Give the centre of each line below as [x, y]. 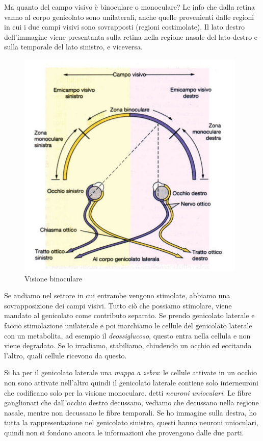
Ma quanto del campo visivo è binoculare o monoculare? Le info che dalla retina [129, 7]
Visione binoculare [53, 278]
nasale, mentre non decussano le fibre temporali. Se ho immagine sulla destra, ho [130, 412]
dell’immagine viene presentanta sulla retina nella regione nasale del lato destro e [131, 36]
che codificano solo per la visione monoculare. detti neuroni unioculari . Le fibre [128, 392]
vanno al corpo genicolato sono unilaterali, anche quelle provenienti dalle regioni [129, 17]
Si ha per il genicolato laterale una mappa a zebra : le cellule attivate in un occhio [130, 372]
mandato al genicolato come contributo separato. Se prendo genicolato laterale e [129, 315]
